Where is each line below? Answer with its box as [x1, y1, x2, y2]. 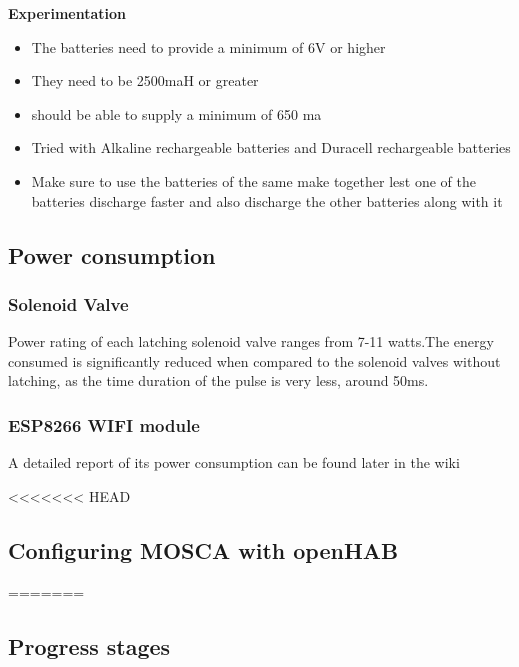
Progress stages [8, 630, 171, 661]
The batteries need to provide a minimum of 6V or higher [31, 36, 386, 57]
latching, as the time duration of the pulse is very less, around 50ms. [8, 370, 429, 391]
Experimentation [8, 3, 127, 23]
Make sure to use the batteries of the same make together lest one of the [31, 170, 476, 191]
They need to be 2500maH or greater [31, 70, 259, 91]
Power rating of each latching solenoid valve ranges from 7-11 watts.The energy [8, 331, 494, 352]
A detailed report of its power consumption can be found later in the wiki [8, 452, 460, 473]
